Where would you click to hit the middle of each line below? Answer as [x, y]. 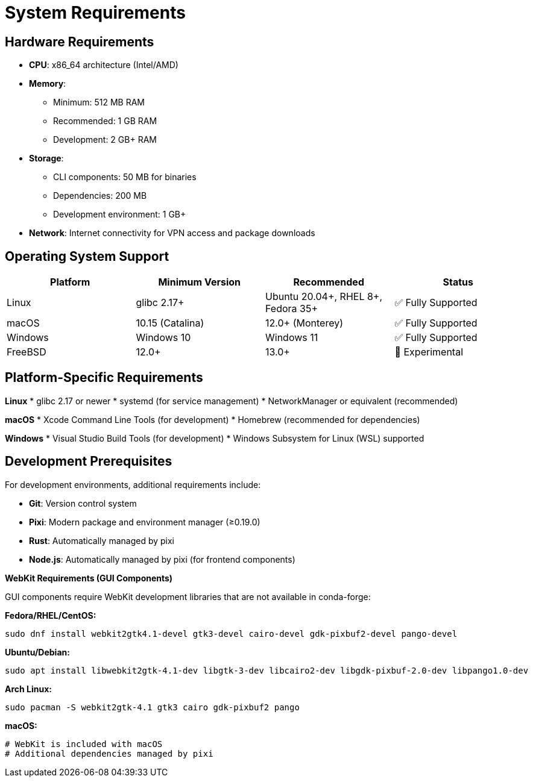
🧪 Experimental [429, 352]
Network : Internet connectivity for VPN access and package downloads [172, 233]
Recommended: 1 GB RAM [105, 121]
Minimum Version [200, 282]
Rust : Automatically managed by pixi [102, 540]
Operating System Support [87, 256]
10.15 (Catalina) [170, 323]
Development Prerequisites [89, 461]
